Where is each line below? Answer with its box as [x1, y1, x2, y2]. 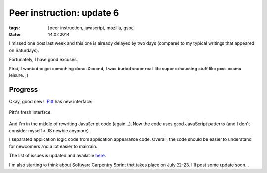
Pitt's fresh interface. [9, 109, 52, 115]
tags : [9, 25, 20, 31]
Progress [9, 85, 38, 94]
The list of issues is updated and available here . [9, 153, 106, 159]
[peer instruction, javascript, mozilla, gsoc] [48, 25, 135, 31]
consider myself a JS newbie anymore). [9, 127, 90, 133]
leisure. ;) [9, 72, 29, 78]
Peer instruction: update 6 [9, 7, 119, 18]
